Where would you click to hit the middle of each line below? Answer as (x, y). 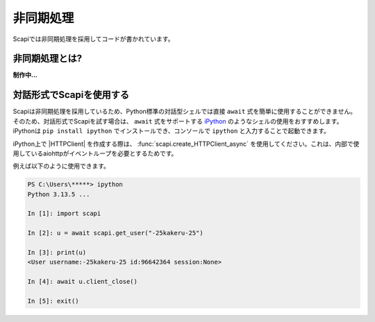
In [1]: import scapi (64, 214)
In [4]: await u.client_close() (83, 282)
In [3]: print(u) (57, 253)
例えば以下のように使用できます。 (61, 166)
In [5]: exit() (53, 301)
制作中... (25, 75)
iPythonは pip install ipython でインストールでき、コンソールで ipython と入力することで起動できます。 (171, 131)
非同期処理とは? (48, 59)
